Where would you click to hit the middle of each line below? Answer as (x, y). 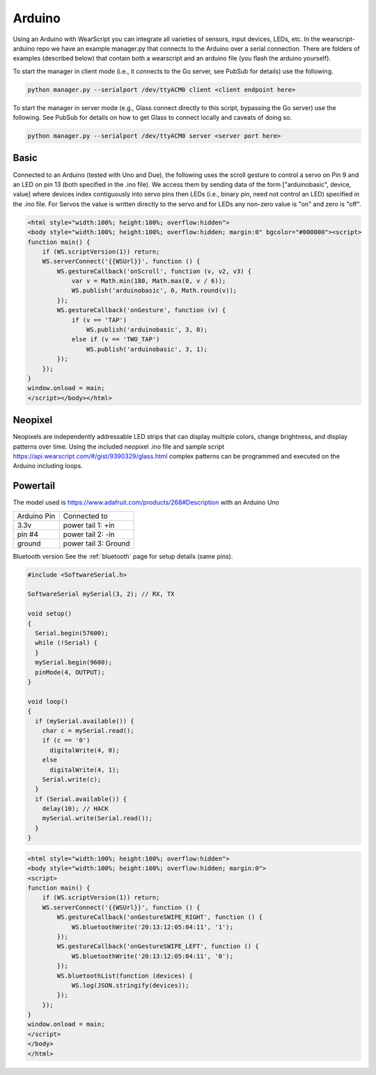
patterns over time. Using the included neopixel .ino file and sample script (119, 447)
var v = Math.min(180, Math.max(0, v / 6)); (149, 281)
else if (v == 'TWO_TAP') (116, 339)
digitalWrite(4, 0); (85, 750)
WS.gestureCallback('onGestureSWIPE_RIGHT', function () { (160, 917)
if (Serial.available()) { (81, 799)
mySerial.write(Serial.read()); (97, 818)
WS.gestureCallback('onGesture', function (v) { (141, 310)
